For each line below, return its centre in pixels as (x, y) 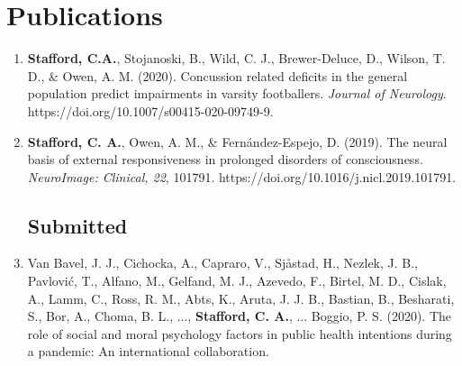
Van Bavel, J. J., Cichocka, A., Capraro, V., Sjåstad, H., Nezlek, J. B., (222, 263)
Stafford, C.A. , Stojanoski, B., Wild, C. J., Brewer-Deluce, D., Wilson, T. (236, 58)
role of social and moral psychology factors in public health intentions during (240, 333)
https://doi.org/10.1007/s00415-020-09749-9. (150, 110)
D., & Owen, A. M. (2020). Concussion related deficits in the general (217, 75)
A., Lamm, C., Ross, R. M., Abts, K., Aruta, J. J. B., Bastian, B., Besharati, (241, 298)
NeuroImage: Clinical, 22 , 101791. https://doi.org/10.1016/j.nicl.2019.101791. (242, 176)
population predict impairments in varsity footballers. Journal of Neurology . (237, 93)
